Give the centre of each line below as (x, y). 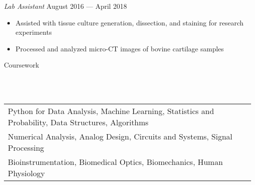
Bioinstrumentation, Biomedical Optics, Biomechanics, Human (115, 162)
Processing (26, 148)
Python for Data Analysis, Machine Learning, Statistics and (111, 111)
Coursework (22, 65)
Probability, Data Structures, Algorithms (78, 122)
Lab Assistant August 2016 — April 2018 (65, 6)
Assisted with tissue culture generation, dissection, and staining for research (129, 22)
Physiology (26, 173)
